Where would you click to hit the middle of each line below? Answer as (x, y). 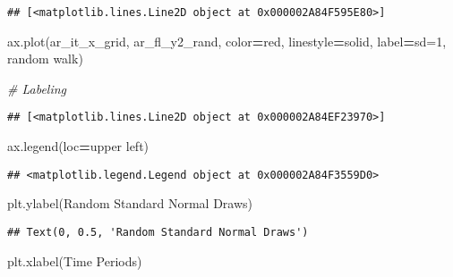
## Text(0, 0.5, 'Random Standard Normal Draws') (158, 232)
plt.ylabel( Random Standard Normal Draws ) (130, 203)
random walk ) (45, 59)
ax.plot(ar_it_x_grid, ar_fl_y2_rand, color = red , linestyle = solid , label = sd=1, (227, 41)
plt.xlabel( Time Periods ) (75, 260)
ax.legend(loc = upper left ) (78, 146)
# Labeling (37, 88)
